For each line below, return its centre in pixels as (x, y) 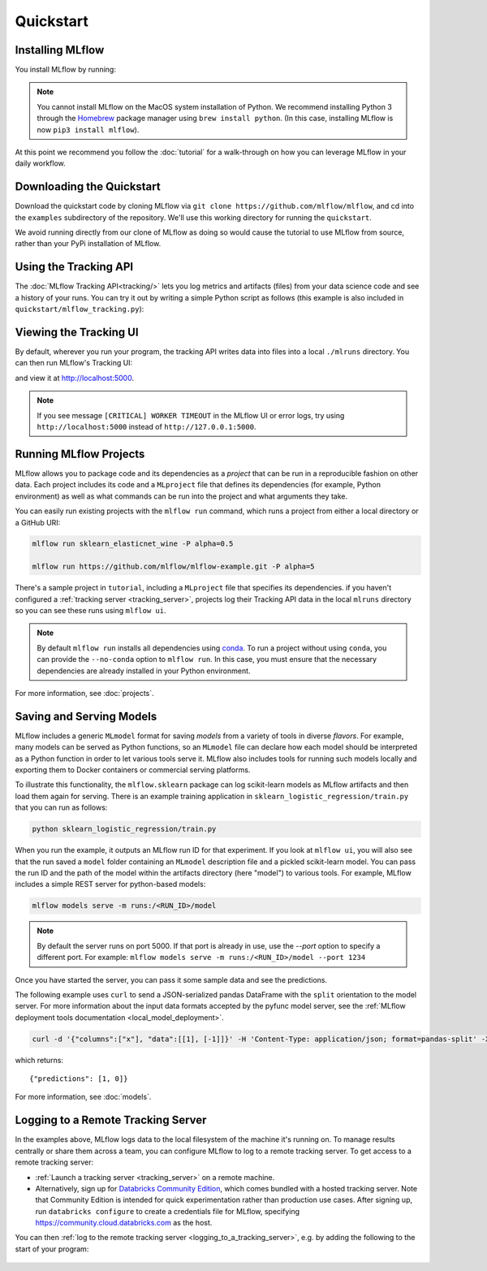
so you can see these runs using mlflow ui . (91, 611)
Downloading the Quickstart (88, 187)
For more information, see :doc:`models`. (83, 1097)
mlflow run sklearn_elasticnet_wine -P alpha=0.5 (133, 544)
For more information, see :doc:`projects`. (84, 693)
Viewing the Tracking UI (77, 332)
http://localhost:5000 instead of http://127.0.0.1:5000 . (147, 427)
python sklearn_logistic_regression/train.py (124, 829)
